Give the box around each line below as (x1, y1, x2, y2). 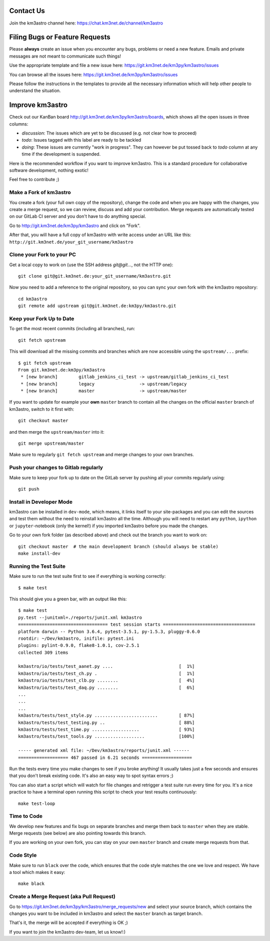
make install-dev (18, 551, 60, 556)
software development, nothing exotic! (9, 168, 88, 174)
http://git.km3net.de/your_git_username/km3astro (9, 239, 133, 245)
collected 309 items (18, 649, 68, 655)
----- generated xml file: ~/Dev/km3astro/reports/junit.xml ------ (18, 748, 189, 753)
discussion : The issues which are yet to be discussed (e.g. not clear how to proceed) (21, 130, 197, 136)
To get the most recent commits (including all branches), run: (9, 326, 135, 332)
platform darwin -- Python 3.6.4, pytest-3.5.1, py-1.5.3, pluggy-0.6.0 (18, 628, 200, 634)
